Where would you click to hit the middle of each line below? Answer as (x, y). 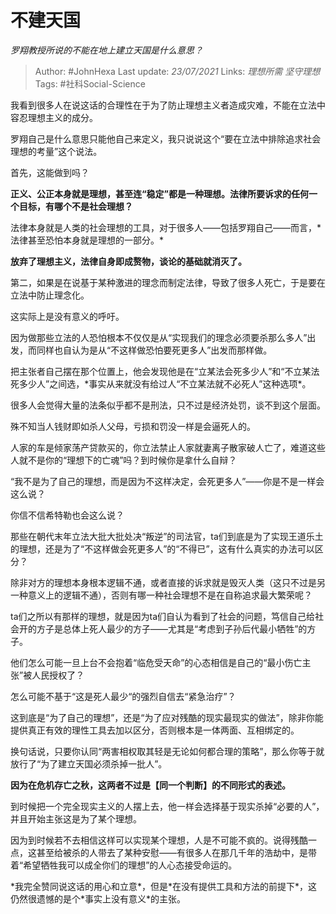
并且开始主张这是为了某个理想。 (76, 818)
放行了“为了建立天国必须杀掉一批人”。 (89, 763)
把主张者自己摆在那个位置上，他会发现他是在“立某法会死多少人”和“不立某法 (165, 371)
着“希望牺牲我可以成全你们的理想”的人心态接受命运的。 (124, 865)
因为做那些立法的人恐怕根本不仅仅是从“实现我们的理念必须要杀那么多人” (159, 337)
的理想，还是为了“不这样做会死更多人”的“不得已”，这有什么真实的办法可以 (162, 548)
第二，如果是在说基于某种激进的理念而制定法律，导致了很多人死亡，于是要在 (168, 282)
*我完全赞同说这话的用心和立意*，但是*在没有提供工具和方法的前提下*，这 (164, 886)
